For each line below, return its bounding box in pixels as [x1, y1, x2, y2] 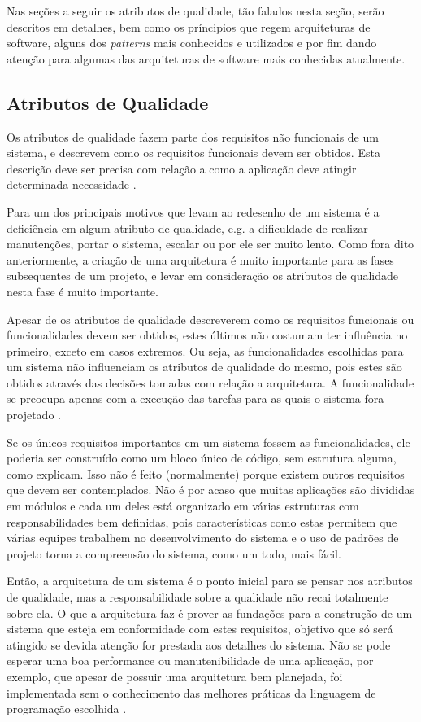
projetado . [7, 406, 61, 423]
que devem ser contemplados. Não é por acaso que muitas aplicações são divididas [7, 481, 415, 498]
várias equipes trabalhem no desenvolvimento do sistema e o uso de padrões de [7, 529, 399, 546]
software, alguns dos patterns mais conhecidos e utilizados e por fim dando [7, 34, 377, 51]
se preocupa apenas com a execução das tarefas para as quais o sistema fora [7, 390, 384, 407]
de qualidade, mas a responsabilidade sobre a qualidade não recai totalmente [7, 589, 388, 606]
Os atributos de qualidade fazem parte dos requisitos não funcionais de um [7, 128, 379, 145]
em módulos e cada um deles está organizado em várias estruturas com [7, 497, 359, 514]
